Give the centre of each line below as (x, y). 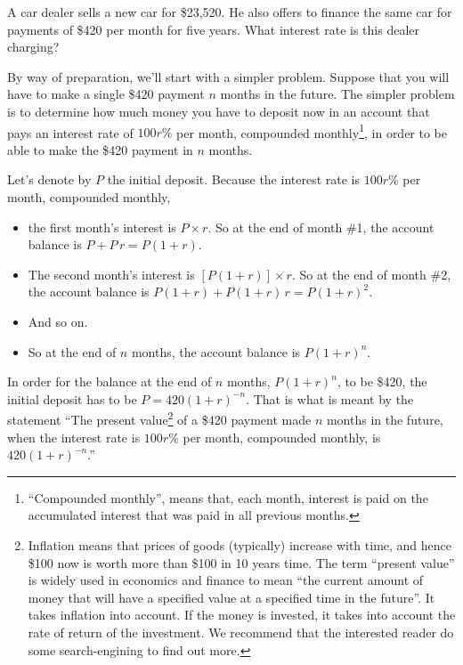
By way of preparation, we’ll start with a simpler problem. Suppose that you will (228, 76)
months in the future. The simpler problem (337, 94)
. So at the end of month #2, (371, 274)
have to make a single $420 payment (106, 94)
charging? (33, 47)
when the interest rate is (74, 437)
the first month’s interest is (102, 227)
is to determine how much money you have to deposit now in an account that (219, 111)
